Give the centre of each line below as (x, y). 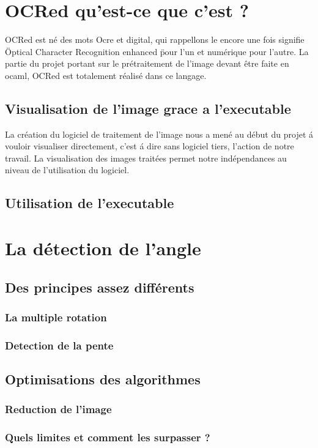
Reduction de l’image (58, 409)
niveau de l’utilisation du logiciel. (67, 170)
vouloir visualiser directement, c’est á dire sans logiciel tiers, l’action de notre (150, 146)
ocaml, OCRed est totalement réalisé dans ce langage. (106, 75)
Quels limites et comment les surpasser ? (108, 437)
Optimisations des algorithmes (103, 379)
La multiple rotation (56, 317)
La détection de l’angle (103, 248)
